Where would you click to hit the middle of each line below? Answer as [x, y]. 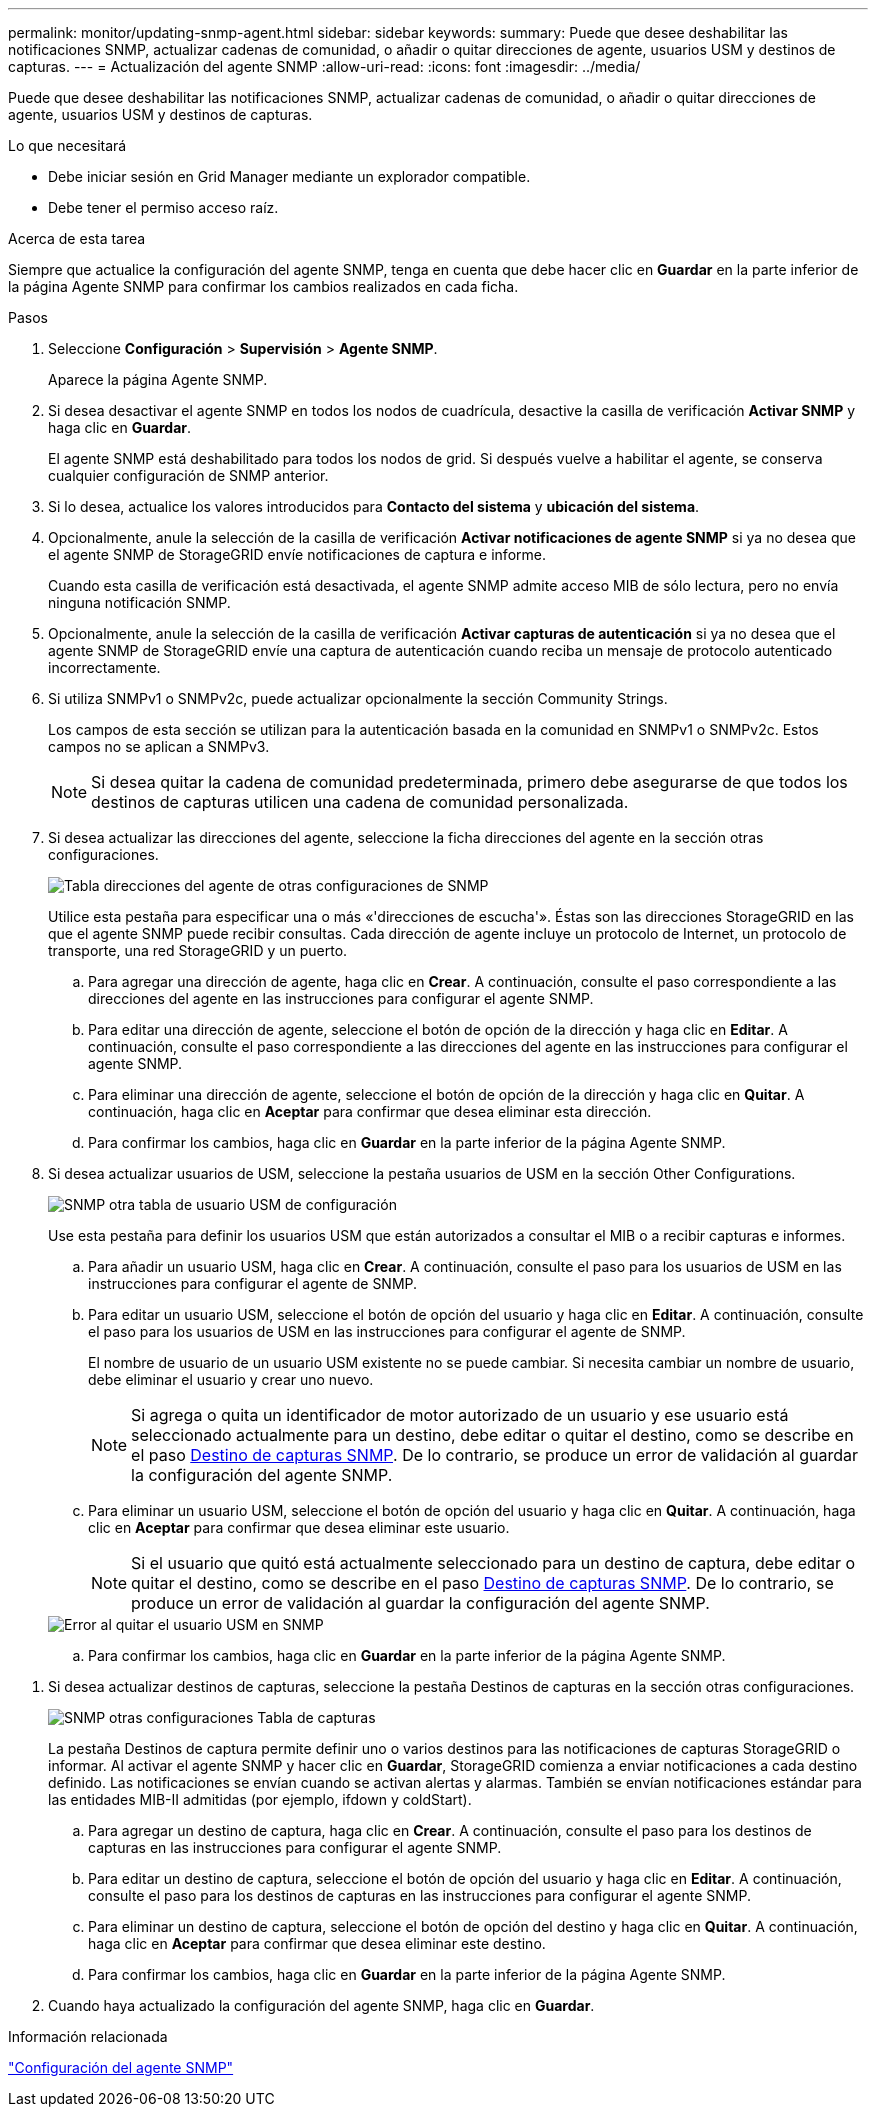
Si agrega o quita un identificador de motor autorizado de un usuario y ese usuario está [460, 1415]
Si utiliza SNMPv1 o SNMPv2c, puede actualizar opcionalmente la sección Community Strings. [358, 698]
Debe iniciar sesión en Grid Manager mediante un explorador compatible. [289, 176]
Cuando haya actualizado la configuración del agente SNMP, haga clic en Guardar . [321, 2005]
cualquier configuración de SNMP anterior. [188, 475]
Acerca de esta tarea [77, 238]
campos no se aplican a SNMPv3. [159, 746]
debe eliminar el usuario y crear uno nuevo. [231, 1379]
